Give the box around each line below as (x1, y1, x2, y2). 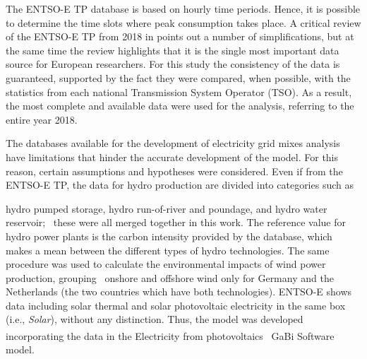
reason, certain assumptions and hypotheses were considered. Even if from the (6, 163, 343, 178)
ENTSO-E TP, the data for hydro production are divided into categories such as (6, 177, 354, 192)
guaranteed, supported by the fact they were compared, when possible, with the (6, 70, 351, 85)
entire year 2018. (6, 112, 78, 126)
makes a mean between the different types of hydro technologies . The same (6, 242, 330, 257)
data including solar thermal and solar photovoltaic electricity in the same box (6, 298, 346, 312)
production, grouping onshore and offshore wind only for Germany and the (6, 270, 334, 285)
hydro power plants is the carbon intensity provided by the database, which (6, 228, 332, 243)
